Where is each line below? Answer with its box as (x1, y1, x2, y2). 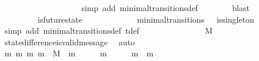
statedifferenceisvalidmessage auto (4, 35, 135, 48)
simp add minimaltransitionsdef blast (81, 2, 250, 13)
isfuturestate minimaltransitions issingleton (37, 13, 254, 25)
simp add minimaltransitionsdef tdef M (4, 24, 213, 37)
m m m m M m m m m (4, 47, 154, 59)
